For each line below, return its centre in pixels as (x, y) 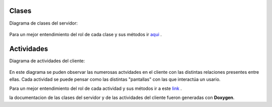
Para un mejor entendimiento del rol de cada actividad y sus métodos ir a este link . (96, 88)
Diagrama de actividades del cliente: (47, 61)
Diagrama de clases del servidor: (44, 23)
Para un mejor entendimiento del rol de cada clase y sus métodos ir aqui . (86, 34)
